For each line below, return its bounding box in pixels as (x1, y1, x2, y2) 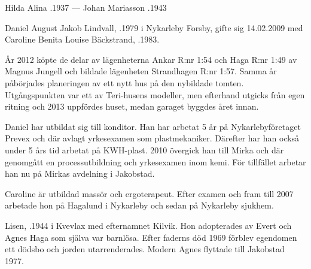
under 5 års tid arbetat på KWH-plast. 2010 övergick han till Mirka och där (5, 143, 284, 156)
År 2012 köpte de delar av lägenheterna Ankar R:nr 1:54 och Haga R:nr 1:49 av (5, 53, 297, 65)
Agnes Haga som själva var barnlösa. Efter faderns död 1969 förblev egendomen (5, 231, 297, 243)
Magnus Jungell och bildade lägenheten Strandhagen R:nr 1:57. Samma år (5, 65, 277, 77)
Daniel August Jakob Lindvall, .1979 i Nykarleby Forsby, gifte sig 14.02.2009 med (5, 21, 303, 34)
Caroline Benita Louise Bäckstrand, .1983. (5, 33, 160, 46)
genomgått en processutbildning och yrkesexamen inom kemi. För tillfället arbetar (5, 155, 306, 168)
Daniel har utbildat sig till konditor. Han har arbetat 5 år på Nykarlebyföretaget (5, 120, 301, 132)
